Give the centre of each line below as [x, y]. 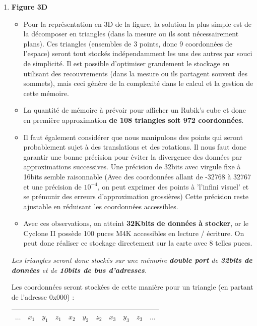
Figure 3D [29, 7]
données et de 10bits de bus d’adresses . [79, 270]
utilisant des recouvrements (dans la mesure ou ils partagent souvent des [136, 73]
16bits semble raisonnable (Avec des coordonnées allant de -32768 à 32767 [137, 176]
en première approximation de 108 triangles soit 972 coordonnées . [134, 120]
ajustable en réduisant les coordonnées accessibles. [101, 206]
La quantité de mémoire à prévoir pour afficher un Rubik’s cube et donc [135, 110]
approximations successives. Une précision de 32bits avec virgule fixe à [132, 167]
